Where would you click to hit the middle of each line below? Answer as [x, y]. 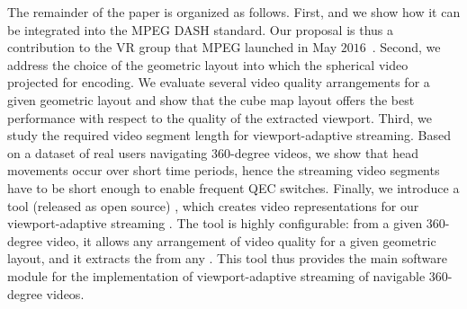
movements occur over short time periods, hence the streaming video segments [224, 170]
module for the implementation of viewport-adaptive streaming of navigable [216, 275]
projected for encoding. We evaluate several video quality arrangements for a [219, 82]
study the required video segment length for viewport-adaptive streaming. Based [229, 135]
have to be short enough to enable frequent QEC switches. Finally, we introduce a [233, 187]
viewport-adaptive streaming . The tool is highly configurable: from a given [215, 223]
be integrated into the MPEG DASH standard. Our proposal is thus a [201, 29]
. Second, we [406, 47]
